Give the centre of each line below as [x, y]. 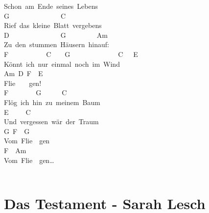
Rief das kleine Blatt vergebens [53, 25]
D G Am [56, 35]
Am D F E [23, 73]
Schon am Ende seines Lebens [51, 6]
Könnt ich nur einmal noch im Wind [62, 64]
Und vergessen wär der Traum [51, 121]
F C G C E [71, 54]
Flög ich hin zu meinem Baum [52, 102]
